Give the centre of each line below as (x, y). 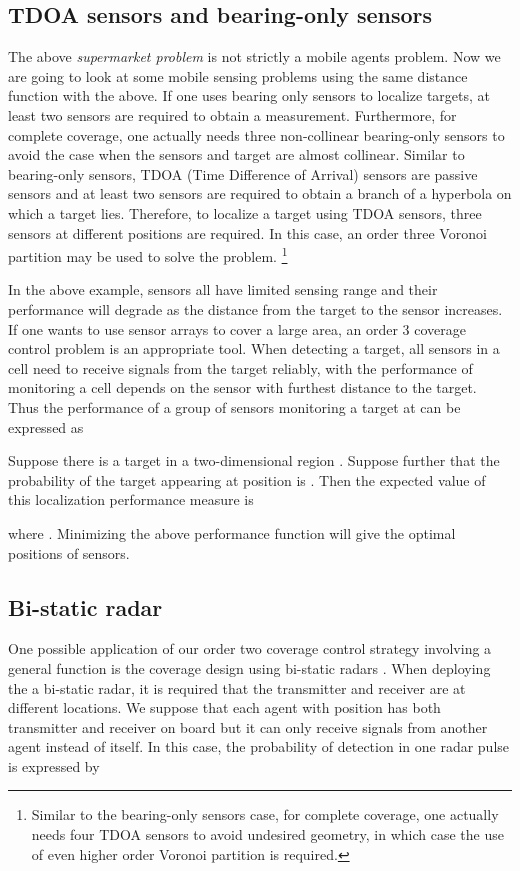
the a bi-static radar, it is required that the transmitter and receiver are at (237, 687)
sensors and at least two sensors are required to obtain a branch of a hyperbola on (260, 193)
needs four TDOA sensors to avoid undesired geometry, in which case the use (267, 834)
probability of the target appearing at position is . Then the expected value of (247, 479)
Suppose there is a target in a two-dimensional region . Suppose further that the (254, 460)
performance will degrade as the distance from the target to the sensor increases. (255, 308)
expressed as (46, 426)
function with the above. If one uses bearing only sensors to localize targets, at (249, 95)
